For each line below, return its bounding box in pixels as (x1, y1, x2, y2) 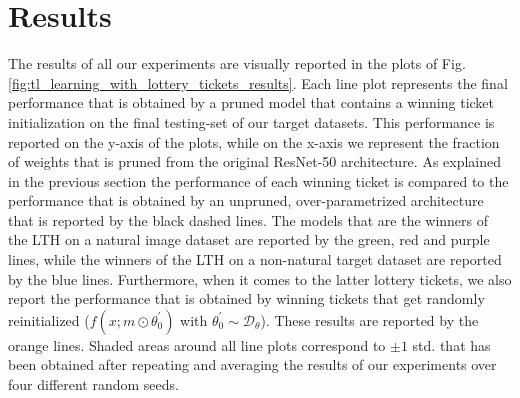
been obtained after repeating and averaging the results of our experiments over (8, 354, 497, 375)
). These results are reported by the (260, 309, 479, 330)
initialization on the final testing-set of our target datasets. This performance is (8, 111, 495, 132)
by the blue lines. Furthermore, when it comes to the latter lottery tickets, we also (8, 268, 512, 289)
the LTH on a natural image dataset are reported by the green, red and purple (8, 229, 490, 250)
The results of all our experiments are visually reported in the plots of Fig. (8, 53, 466, 74)
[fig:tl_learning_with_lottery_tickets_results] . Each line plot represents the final (8, 72, 508, 93)
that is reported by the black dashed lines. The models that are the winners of (8, 209, 489, 230)
